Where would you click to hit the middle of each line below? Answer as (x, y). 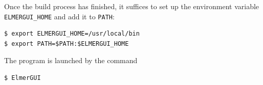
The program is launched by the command (71, 60)
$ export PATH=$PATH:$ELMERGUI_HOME (67, 44)
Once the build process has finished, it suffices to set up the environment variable (132, 6)
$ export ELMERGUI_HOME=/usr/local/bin (72, 34)
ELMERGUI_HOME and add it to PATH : (59, 16)
